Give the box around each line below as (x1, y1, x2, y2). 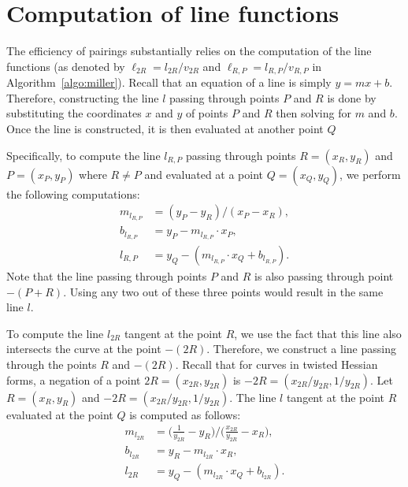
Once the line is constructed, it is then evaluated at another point (6, 120, 324, 136)
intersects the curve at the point (6, 340, 161, 357)
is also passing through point (254, 267, 394, 284)
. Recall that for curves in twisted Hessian (175, 355, 378, 372)
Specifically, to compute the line (6, 147, 161, 163)
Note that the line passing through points (6, 267, 207, 284)
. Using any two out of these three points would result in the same (63, 283, 384, 299)
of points (185, 105, 228, 121)
